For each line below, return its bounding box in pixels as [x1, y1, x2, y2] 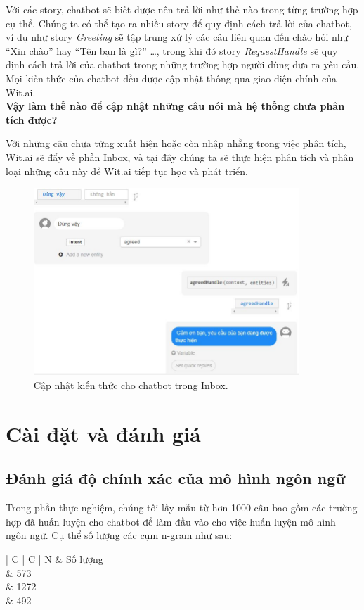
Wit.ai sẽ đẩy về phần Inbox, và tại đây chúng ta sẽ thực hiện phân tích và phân [6, 149, 354, 164]
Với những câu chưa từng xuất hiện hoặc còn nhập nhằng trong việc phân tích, [6, 136, 346, 151]
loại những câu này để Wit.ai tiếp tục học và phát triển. [6, 163, 249, 178]
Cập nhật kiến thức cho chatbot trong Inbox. [34, 377, 228, 392]
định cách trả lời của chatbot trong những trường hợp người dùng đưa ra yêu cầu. [6, 57, 360, 72]
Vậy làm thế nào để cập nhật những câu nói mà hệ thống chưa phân [6, 99, 345, 113]
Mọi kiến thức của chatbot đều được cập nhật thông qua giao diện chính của [6, 70, 337, 85]
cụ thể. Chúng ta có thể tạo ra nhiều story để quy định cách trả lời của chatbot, [6, 15, 352, 30]
